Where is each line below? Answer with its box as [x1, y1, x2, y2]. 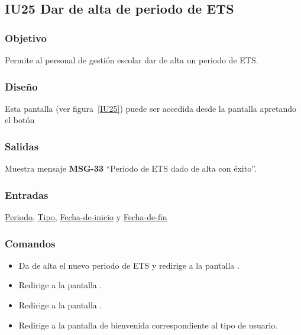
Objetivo [5, 30, 47, 45]
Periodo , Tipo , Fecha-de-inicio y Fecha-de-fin [5, 211, 167, 223]
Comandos [5, 236, 56, 250]
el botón [5, 114, 35, 126]
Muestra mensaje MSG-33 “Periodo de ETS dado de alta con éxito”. [5, 162, 257, 175]
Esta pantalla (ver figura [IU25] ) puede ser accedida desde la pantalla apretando [5, 102, 296, 114]
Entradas [5, 187, 48, 202]
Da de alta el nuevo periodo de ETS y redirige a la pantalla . [18, 259, 239, 271]
